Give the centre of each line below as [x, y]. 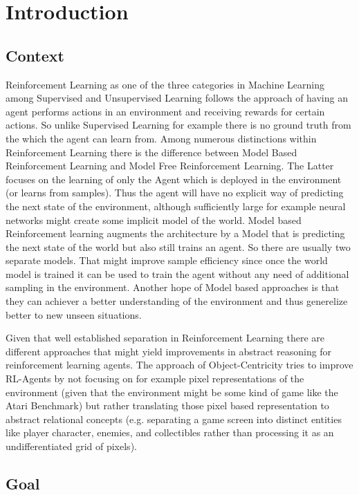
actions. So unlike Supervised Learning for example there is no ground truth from [178, 125]
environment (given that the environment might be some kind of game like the [172, 392]
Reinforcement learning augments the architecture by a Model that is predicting [175, 233]
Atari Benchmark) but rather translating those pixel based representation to [167, 405]
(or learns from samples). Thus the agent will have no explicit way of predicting [175, 193]
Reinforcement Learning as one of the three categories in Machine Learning [165, 84]
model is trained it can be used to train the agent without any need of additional [177, 273]
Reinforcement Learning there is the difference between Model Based [151, 152]
